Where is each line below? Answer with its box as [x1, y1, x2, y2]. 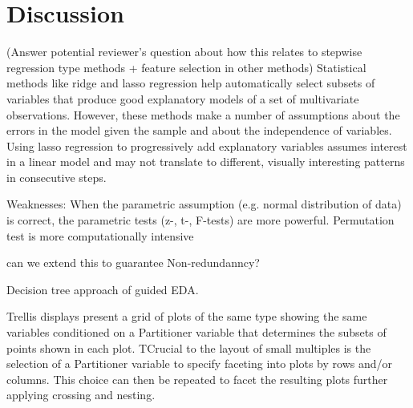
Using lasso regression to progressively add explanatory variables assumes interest [6, 137, 407, 154]
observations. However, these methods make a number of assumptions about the [6, 106, 400, 123]
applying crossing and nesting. [6, 386, 156, 403]
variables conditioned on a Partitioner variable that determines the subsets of [6, 324, 387, 341]
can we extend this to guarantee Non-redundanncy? [6, 254, 260, 271]
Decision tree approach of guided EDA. [6, 281, 199, 297]
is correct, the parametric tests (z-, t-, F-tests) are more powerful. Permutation [6, 212, 395, 228]
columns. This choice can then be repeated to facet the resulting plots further [6, 370, 388, 387]
